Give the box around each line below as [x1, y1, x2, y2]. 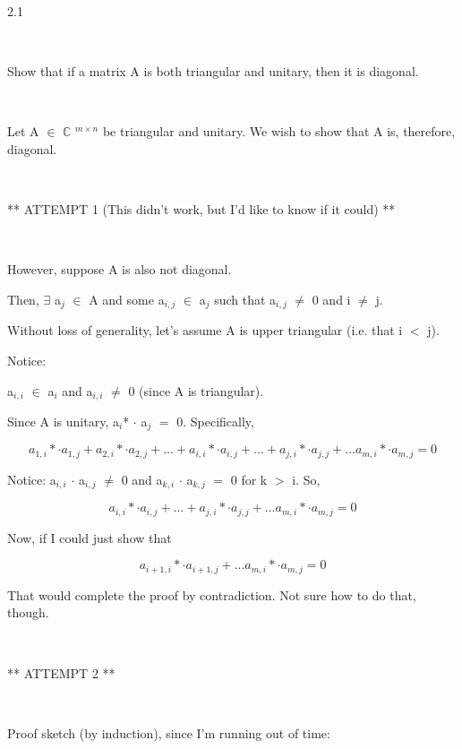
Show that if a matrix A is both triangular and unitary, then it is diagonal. [7, 62, 419, 81]
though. [7, 603, 49, 622]
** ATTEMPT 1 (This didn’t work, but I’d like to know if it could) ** [7, 200, 396, 219]
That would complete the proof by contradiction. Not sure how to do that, [7, 585, 416, 604]
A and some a [89, 289, 165, 308]
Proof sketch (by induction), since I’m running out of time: [7, 723, 330, 742]
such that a [214, 289, 277, 308]
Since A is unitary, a [7, 412, 119, 431]
